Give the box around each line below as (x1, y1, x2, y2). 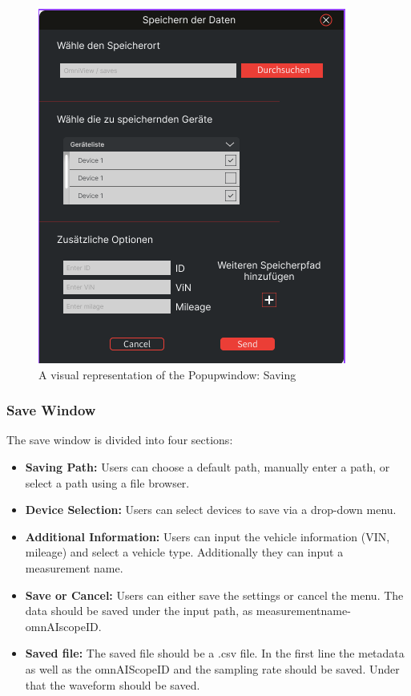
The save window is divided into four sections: (6, 431, 233, 448)
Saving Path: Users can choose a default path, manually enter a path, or (25, 459, 390, 475)
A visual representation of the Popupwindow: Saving (38, 366, 296, 382)
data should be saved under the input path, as (25, 602, 253, 619)
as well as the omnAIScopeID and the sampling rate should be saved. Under (25, 660, 400, 677)
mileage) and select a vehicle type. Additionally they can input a (25, 544, 344, 560)
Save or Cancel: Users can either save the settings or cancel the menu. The (25, 586, 404, 603)
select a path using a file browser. (25, 474, 190, 491)
